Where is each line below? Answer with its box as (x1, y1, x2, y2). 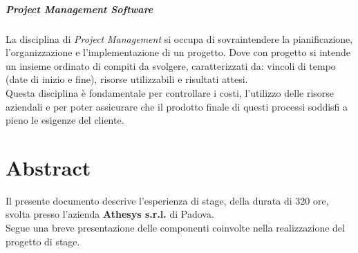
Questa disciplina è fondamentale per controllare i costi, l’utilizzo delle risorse (6, 85, 335, 100)
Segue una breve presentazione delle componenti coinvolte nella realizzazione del (6, 221, 345, 235)
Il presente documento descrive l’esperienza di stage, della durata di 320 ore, (6, 193, 329, 207)
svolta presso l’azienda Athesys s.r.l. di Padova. (6, 207, 214, 221)
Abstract (6, 153, 91, 181)
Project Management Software (6, 1, 153, 16)
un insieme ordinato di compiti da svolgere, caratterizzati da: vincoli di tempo (6, 58, 336, 73)
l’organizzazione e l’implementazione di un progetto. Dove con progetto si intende (6, 45, 350, 59)
